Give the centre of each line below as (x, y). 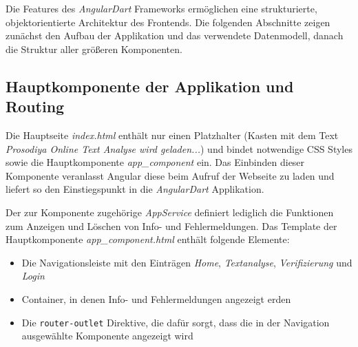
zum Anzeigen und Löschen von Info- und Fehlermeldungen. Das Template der (171, 225)
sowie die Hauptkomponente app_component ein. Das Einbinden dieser (155, 162)
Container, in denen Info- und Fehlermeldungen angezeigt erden (156, 298)
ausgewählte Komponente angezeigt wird (107, 336)
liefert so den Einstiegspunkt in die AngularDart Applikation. (135, 189)
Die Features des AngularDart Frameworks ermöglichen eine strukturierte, (161, 8)
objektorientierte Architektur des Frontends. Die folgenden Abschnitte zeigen (168, 22)
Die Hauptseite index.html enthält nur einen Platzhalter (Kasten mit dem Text (172, 135)
